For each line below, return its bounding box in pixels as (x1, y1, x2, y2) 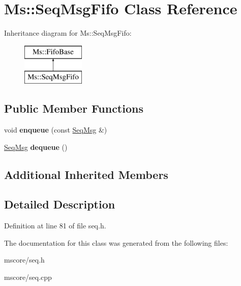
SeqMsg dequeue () (4, 141, 68, 152)
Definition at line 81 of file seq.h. (4, 220, 106, 231)
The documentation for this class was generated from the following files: (4, 237, 228, 248)
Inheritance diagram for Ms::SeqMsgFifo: (4, 28, 132, 38)
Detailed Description (4, 196, 115, 212)
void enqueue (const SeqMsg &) (4, 124, 107, 135)
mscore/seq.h (4, 254, 45, 265)
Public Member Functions (4, 100, 143, 116)
